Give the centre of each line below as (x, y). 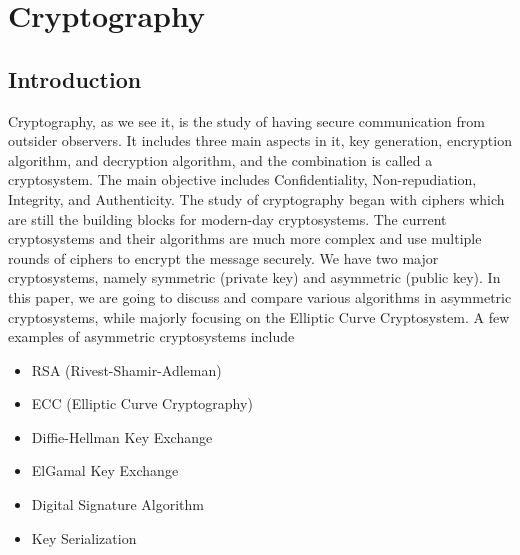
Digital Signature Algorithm (117, 504)
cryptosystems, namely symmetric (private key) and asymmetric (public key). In (254, 277)
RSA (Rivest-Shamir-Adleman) (126, 369)
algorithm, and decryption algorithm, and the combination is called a (220, 159)
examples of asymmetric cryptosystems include (151, 336)
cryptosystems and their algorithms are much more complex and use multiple (245, 238)
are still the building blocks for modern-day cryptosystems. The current (227, 218)
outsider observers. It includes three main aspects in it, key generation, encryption (260, 140)
